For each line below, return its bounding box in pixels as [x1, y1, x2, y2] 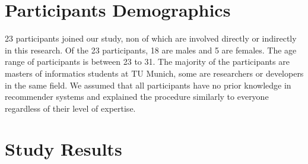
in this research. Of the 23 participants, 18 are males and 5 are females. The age [5, 43, 297, 56]
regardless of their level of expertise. [5, 102, 136, 114]
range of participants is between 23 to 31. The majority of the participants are [5, 55, 290, 68]
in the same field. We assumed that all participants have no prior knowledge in [5, 78, 291, 91]
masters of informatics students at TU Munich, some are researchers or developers [5, 67, 304, 79]
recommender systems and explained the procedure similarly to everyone [5, 90, 269, 103]
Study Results [5, 137, 122, 161]
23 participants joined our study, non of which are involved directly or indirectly [5, 32, 297, 45]
